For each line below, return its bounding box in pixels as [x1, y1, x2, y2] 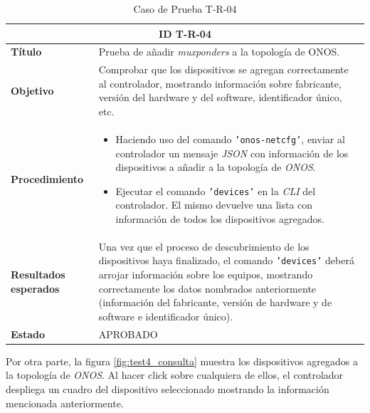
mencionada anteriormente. [6, 395, 124, 410]
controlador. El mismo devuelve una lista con [115, 197, 313, 212]
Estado [11, 326, 46, 341]
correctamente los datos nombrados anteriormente [98, 281, 317, 296]
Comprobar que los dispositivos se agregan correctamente [98, 62, 349, 77]
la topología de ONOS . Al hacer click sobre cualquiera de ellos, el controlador [6, 367, 344, 382]
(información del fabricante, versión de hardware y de [98, 295, 332, 310]
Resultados [11, 267, 65, 282]
